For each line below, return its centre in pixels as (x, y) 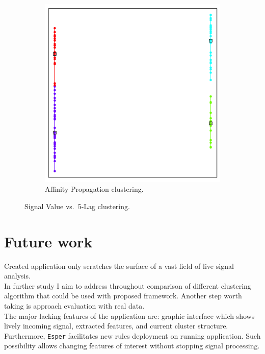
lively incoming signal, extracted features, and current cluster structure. (116, 326)
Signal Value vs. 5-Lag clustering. (77, 206)
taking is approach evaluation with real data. (74, 306)
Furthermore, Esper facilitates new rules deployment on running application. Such (132, 335)
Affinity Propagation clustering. (94, 189)
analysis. (17, 276)
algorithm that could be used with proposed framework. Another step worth (123, 296)
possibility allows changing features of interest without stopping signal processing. (132, 346)
